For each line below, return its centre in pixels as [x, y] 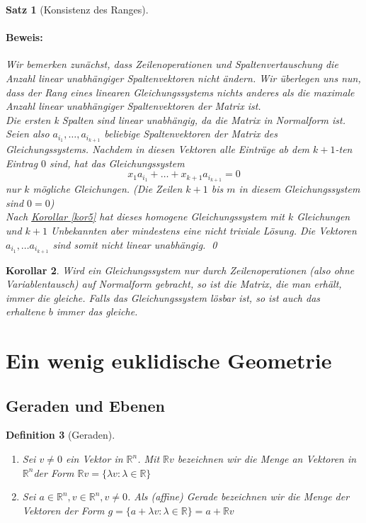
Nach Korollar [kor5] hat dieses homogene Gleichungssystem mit [145, 216]
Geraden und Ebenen [85, 405]
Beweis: [24, 37]
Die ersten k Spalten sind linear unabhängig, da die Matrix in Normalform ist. [176, 119]
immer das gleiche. [97, 311]
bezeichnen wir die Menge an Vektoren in [267, 459]
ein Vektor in [94, 459]
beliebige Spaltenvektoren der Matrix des [191, 134]
